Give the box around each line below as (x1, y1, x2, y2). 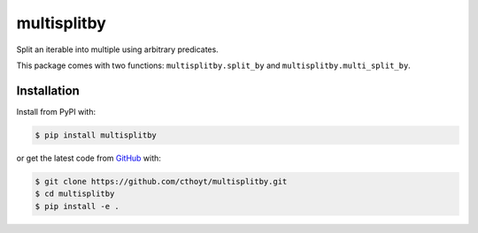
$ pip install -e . (35, 201, 119, 211)
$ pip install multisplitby (35, 130, 157, 140)
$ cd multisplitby (35, 189, 115, 199)
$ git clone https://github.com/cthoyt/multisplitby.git (35, 177, 288, 186)
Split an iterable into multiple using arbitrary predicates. (16, 44, 219, 55)
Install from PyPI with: (16, 106, 96, 116)
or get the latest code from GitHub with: (16, 153, 161, 163)
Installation (16, 83, 80, 98)
